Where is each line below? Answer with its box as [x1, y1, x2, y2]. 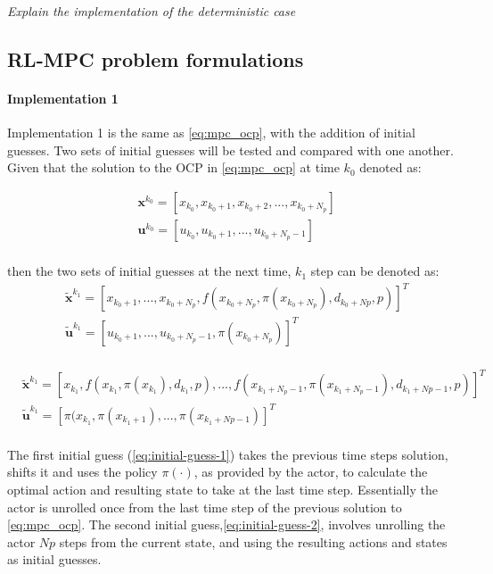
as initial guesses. [7, 550, 102, 569]
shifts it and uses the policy [7, 462, 158, 481]
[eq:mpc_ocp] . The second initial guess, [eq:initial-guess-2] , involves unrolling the [7, 515, 446, 534]
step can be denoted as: [310, 262, 440, 280]
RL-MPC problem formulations [7, 45, 304, 72]
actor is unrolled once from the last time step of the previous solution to [7, 497, 402, 516]
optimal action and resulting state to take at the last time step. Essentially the [7, 480, 438, 499]
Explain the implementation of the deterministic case [7, 2, 296, 20]
